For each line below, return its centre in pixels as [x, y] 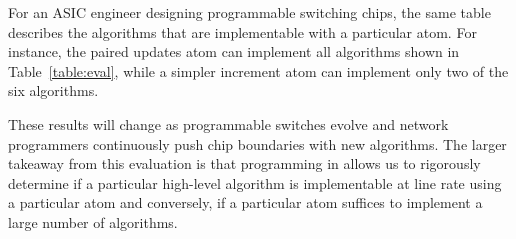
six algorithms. [53, 90]
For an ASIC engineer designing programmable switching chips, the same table [249, 12]
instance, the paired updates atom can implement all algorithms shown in [234, 51]
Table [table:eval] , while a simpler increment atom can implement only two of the [258, 70]
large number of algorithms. [93, 221]
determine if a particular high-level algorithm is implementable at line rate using [255, 182]
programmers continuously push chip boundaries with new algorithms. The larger [257, 143]
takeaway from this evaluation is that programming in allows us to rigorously [244, 163]
